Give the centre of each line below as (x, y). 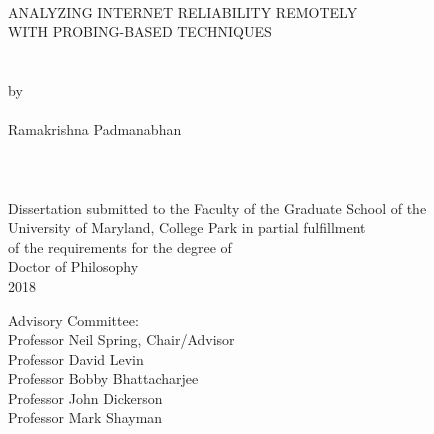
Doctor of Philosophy (73, 266)
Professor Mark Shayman (85, 417)
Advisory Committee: (73, 319)
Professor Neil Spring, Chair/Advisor (121, 339)
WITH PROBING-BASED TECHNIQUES (140, 31)
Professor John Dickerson (85, 397)
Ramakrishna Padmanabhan (95, 129)
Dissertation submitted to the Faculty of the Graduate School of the (217, 207)
